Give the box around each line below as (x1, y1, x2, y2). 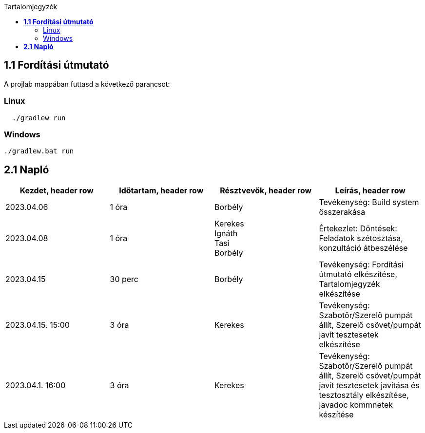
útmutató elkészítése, (319, 269, 398, 280)
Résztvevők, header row (220, 186, 312, 196)
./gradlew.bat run (4, 147, 74, 155)
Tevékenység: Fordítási (319, 260, 404, 270)
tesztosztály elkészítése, (319, 390, 409, 400)
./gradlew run (12, 113, 66, 122)
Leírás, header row (335, 186, 406, 196)
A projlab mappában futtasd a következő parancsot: (4, 79, 170, 88)
